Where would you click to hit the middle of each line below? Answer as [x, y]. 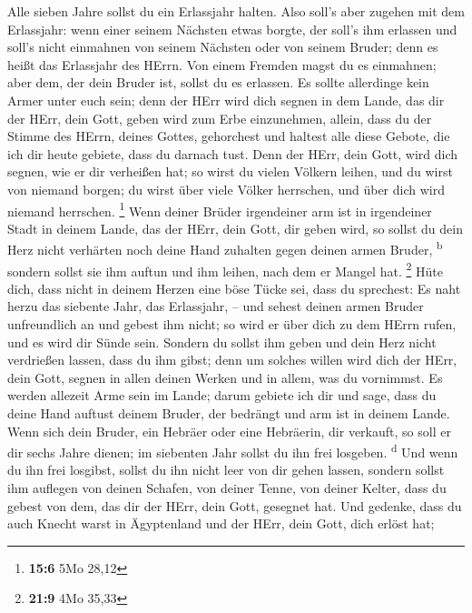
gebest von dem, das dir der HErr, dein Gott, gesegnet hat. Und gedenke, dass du [235, 505]
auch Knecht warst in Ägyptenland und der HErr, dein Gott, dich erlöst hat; [221, 523]
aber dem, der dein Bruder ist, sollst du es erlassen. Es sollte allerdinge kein [218, 82]
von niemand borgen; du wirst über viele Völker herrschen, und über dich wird [226, 189]
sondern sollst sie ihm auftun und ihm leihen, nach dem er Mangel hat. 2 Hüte [225, 269]
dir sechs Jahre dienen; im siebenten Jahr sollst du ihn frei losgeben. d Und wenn [233, 451]
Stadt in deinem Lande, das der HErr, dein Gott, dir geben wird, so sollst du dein [235, 228]
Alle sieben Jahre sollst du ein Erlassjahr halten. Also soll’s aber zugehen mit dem [236, 11]
